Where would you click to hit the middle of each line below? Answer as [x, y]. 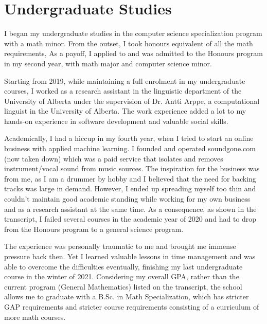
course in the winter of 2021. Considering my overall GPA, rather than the [122, 276]
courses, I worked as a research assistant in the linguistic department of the [123, 91]
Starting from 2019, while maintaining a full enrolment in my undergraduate [125, 80]
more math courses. [35, 317]
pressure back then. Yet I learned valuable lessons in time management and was [130, 256]
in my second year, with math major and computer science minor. [108, 63]
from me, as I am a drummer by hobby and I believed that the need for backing [130, 178]
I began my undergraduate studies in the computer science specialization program [133, 33]
